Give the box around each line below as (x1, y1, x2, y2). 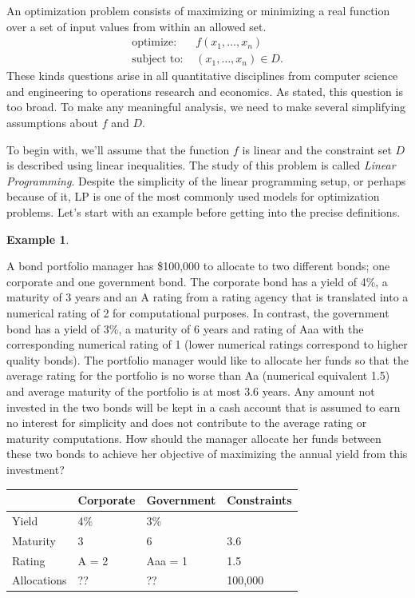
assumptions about (6, 114, 98, 131)
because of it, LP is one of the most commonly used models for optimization (6, 188, 380, 205)
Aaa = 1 (146, 552, 188, 568)
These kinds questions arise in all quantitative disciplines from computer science (6, 67, 398, 84)
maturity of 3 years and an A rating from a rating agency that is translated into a (6, 289, 409, 305)
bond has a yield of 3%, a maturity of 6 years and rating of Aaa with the (6, 320, 364, 337)
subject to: (132, 54, 184, 66)
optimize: (132, 37, 177, 49)
